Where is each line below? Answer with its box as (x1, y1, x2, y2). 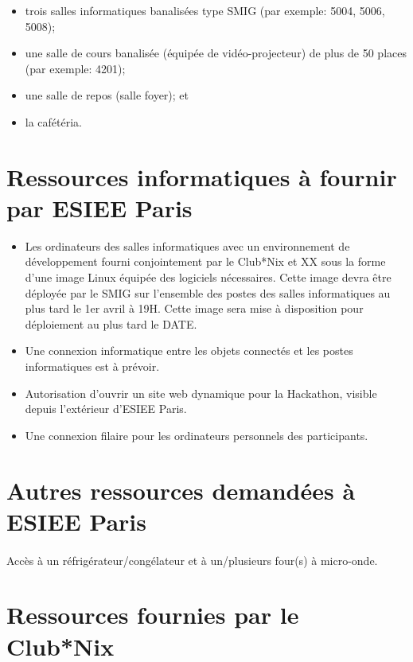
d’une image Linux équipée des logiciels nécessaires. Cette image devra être (25, 269, 392, 286)
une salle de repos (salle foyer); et (25, 87, 189, 103)
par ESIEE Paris (6, 191, 193, 224)
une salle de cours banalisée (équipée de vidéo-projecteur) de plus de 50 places (25, 45, 407, 61)
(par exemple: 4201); (25, 60, 126, 76)
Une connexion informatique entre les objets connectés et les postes (25, 342, 353, 359)
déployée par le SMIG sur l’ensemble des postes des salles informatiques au (25, 284, 391, 301)
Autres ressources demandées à (6, 473, 356, 506)
